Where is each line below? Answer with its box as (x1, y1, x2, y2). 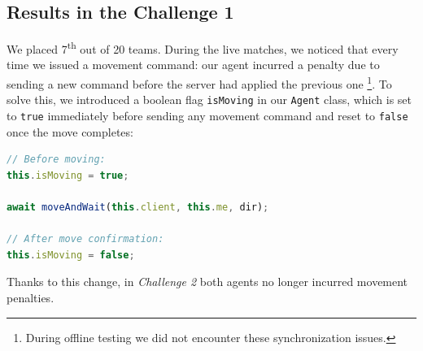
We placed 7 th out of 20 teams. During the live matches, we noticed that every (7, 38, 399, 57)
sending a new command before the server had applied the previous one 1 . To (7, 73, 392, 92)
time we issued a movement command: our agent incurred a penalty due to (7, 56, 380, 73)
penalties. (7, 288, 55, 305)
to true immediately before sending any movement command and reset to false (7, 106, 408, 123)
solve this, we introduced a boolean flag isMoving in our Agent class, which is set (7, 91, 412, 108)
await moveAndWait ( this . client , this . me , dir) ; (7, 201, 269, 213)
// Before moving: (7, 154, 106, 166)
